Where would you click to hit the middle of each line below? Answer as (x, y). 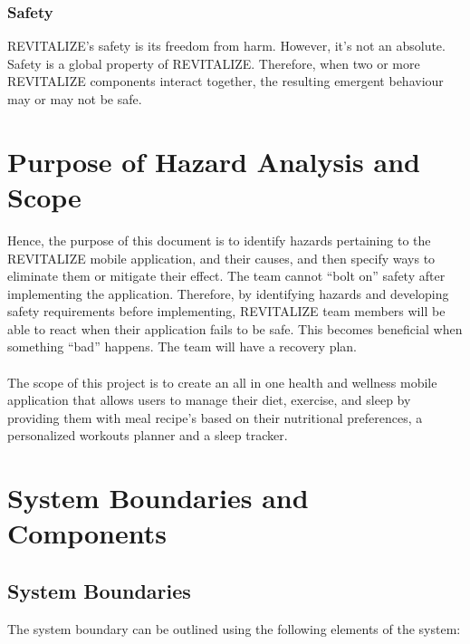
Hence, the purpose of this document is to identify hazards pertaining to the (219, 240)
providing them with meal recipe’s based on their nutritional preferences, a (215, 417)
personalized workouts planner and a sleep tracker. (148, 435)
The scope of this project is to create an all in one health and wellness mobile (222, 382)
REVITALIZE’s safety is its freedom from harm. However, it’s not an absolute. (226, 46)
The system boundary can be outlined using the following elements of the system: (234, 628)
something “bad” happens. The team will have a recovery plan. (182, 346)
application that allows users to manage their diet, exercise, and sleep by (209, 400)
